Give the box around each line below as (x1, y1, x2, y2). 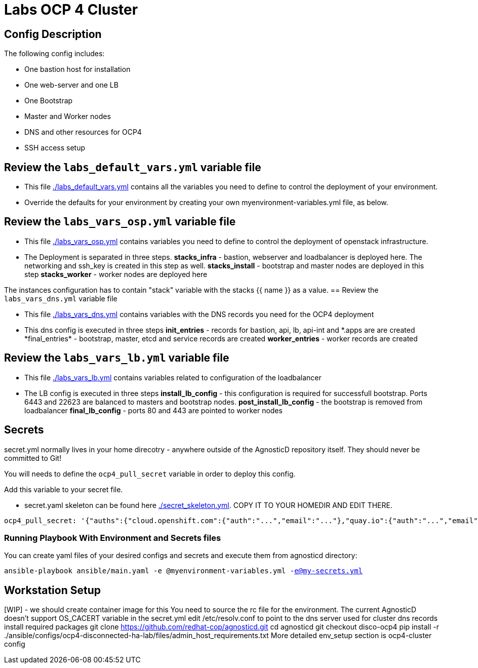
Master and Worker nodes (24, 112, 111, 121)
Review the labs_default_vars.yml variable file (4, 161, 261, 174)
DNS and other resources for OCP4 (24, 128, 142, 137)
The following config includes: (4, 49, 105, 58)
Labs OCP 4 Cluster (4, 1, 138, 18)
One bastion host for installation (24, 65, 131, 74)
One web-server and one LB (24, 81, 118, 90)
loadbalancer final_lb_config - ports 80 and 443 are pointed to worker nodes (24, 406, 283, 415)
